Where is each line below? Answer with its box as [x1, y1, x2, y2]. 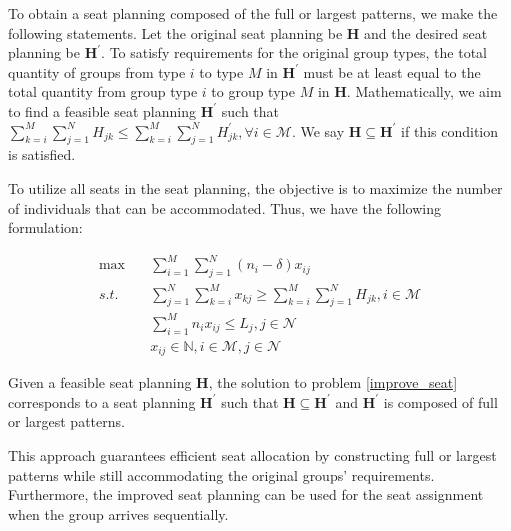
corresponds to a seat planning [8, 391, 196, 412]
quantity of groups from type [8, 61, 186, 82]
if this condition [401, 120, 499, 141]
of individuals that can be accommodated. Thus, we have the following [8, 197, 441, 218]
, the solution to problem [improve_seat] [208, 372, 458, 393]
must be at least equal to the [303, 61, 481, 82]
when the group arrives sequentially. [8, 503, 229, 524]
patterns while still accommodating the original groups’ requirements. [8, 464, 435, 485]
